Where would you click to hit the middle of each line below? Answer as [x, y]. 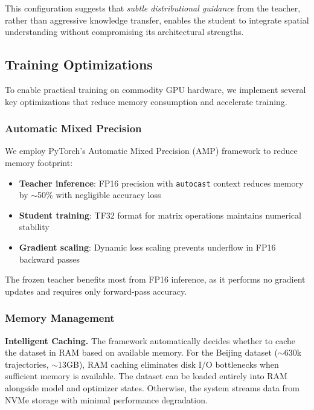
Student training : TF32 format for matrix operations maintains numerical [160, 215]
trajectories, [27, 364]
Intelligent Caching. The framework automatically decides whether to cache [150, 340]
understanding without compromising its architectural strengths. [124, 32]
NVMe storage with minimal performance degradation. [106, 399]
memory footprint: [39, 162]
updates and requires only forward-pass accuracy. [96, 291]
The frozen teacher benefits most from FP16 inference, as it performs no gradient [155, 279]
